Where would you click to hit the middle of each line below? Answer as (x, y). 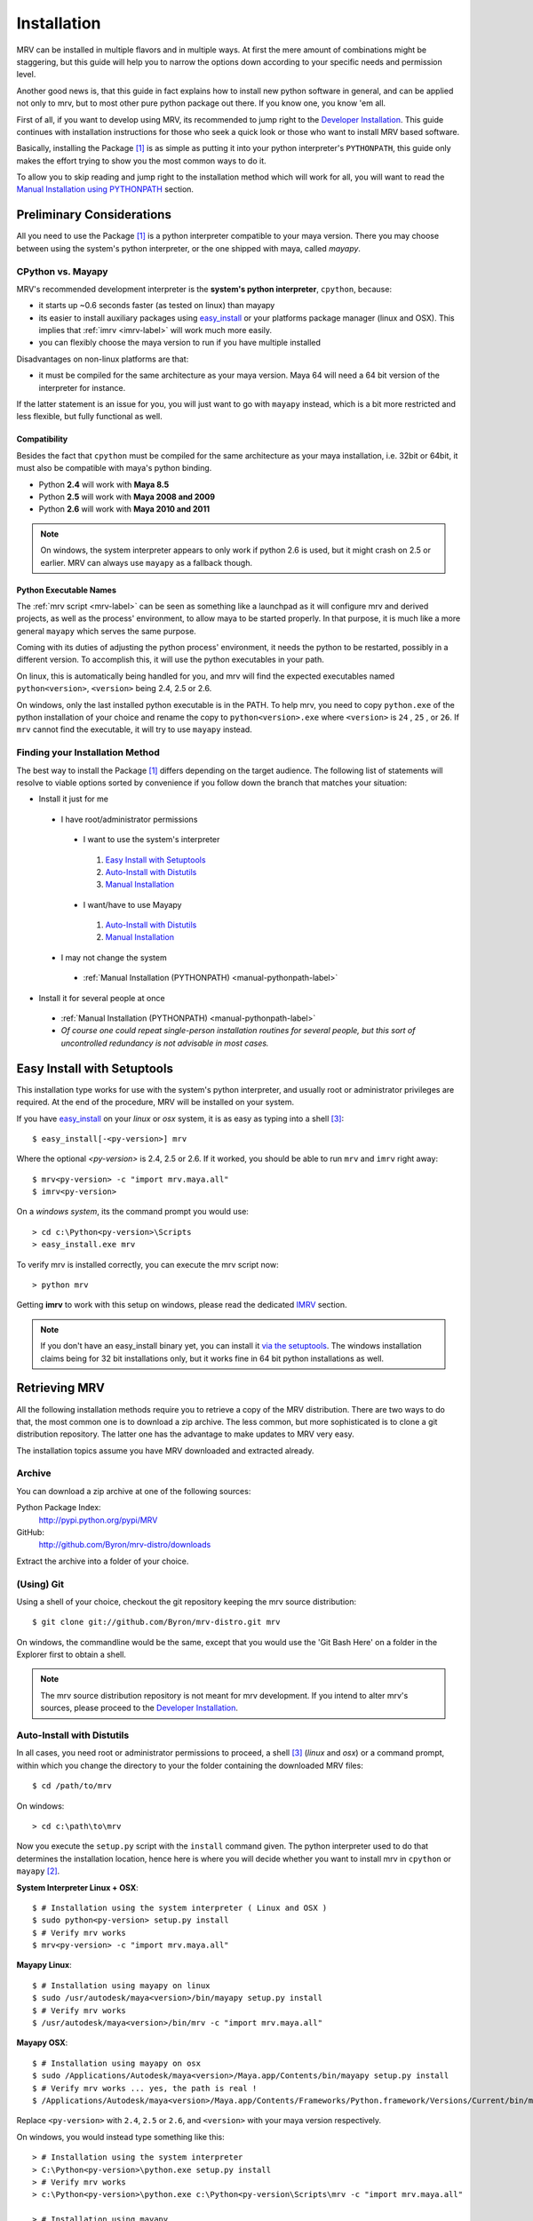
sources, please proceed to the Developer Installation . (139, 1708)
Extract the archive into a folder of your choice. (103, 1561)
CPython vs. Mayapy (62, 271)
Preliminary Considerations (94, 215)
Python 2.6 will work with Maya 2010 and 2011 (124, 509)
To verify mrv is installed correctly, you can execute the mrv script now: (147, 1264)
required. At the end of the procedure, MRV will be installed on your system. (155, 1103)
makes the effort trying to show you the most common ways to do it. (141, 161)
